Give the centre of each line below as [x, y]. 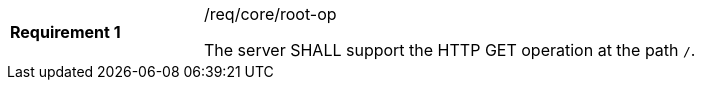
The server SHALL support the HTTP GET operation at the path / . [450, 50]
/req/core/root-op [270, 14]
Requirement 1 [65, 32]
